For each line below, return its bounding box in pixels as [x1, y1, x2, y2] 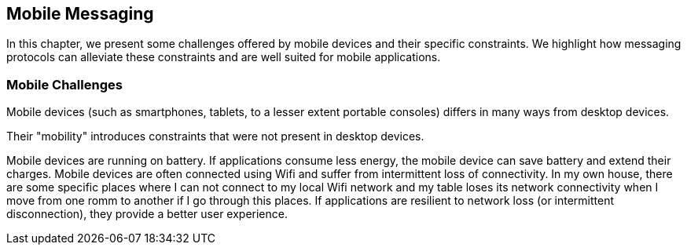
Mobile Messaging [6, 4, 154, 24]
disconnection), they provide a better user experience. [6, 207, 288, 221]
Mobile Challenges [6, 76, 123, 93]
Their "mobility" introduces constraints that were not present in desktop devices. [6, 129, 424, 144]
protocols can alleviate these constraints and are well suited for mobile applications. [6, 50, 441, 64]
